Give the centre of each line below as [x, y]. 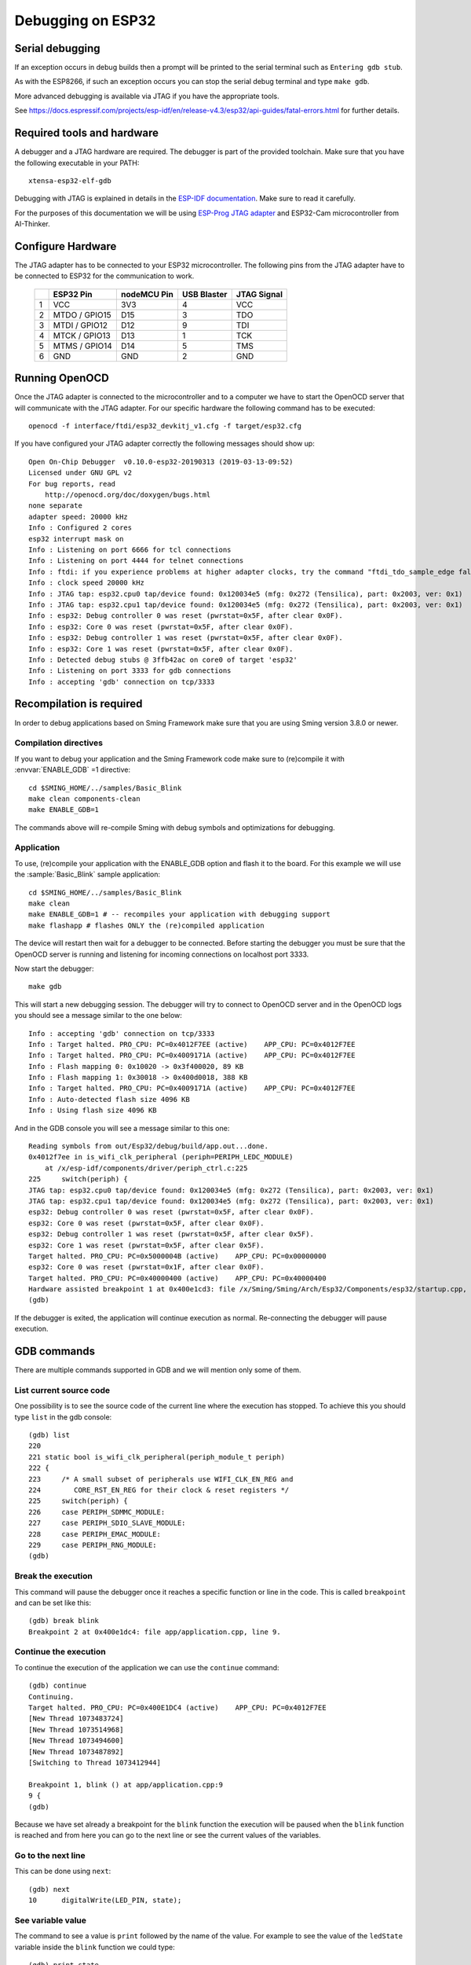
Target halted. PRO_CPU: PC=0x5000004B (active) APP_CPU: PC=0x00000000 [177, 1256]
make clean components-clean [84, 799]
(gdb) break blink [64, 1621]
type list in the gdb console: [63, 1417]
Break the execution [54, 1576]
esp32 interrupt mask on [76, 539]
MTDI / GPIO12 [80, 325]
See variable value [50, 1920]
